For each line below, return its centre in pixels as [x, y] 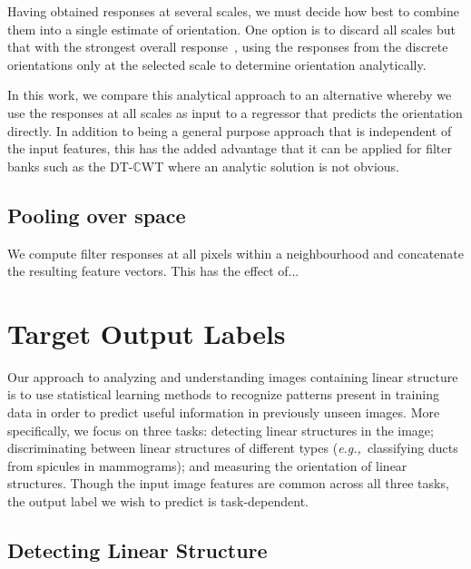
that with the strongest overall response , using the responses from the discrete [228, 47]
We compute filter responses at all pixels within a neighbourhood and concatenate [235, 253]
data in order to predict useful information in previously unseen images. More [224, 412]
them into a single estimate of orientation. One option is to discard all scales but [232, 29]
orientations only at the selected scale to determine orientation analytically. [217, 64]
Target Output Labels [147, 333]
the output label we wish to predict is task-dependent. [158, 501]
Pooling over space [97, 215]
